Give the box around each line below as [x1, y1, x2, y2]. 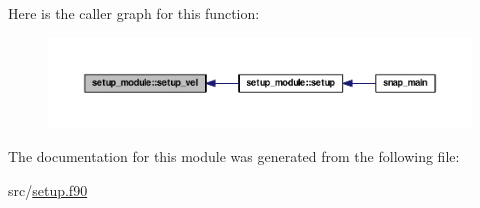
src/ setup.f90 [8, 180, 88, 201]
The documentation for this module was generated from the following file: [8, 146, 460, 167]
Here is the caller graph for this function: [8, 3, 260, 23]
